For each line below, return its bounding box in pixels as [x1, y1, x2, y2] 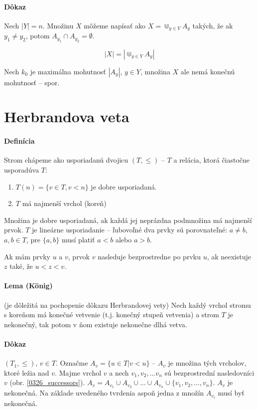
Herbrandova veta [4, 106, 129, 127]
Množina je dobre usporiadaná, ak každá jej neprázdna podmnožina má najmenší [4, 214, 252, 225]
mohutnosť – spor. [4, 77, 60, 87]
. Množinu [42, 20, 74, 30]
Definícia [4, 136, 35, 146]
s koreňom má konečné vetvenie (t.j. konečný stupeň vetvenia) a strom [4, 309, 219, 320]
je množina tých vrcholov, [168, 358, 247, 368]
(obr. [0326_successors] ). [9, 377, 85, 388]
